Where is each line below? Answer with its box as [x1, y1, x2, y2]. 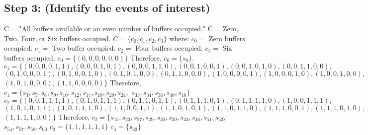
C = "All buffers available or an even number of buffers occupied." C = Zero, [4, 23, 239, 34]
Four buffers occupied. [135, 43, 203, 53]
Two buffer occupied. [52, 43, 116, 53]
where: [169, 33, 189, 43]
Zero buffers [208, 33, 245, 43]
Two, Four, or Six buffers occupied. [4, 33, 111, 43]
